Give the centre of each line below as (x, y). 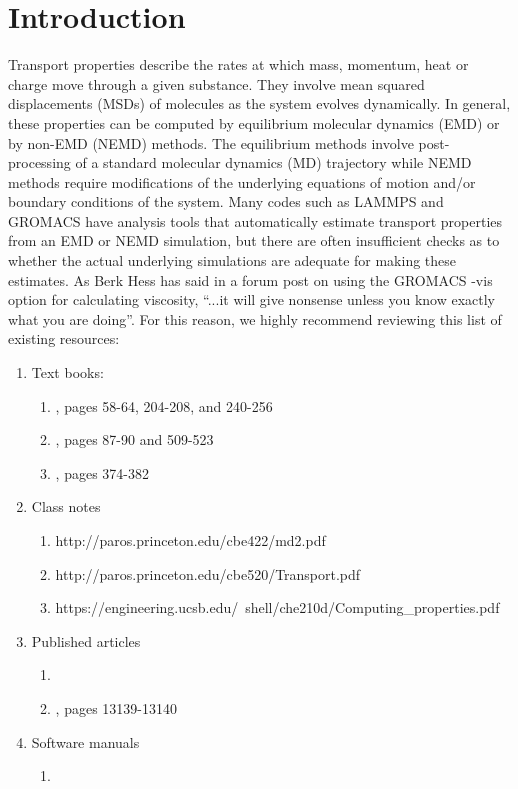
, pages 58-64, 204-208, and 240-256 (164, 405)
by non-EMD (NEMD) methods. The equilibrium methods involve (211, 142)
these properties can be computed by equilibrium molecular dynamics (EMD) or (254, 122)
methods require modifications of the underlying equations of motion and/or (242, 181)
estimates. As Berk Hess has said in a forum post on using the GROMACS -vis (250, 279)
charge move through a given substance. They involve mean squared (216, 83)
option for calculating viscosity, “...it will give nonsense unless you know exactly (252, 299)
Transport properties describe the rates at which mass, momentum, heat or (238, 64)
